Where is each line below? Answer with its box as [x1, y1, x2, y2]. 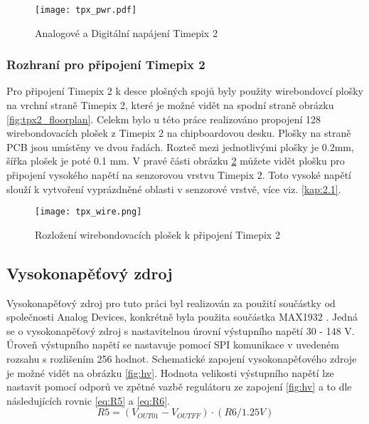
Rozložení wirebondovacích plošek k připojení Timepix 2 [35, 227, 280, 242]
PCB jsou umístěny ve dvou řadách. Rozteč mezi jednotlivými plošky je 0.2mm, [6, 139, 354, 154]
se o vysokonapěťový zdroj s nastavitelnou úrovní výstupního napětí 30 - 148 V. [6, 323, 355, 338]
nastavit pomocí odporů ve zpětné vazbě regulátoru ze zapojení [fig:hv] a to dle [6, 379, 352, 394]
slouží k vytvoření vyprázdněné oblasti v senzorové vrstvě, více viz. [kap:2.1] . [6, 181, 341, 196]
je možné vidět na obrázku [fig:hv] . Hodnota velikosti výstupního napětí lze [6, 365, 334, 380]
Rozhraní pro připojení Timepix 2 [6, 56, 205, 73]
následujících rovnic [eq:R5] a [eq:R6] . [6, 393, 170, 408]
